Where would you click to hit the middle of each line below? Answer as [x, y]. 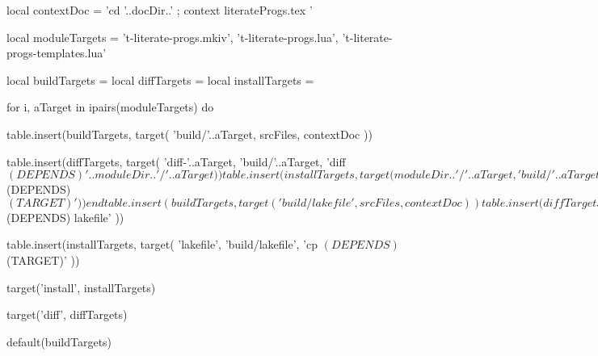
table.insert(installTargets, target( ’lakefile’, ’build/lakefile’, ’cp [162, 244]
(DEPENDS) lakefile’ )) [65, 217]
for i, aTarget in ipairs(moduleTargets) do [110, 107]
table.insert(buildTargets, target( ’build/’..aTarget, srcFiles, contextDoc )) [190, 134]
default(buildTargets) [59, 341]
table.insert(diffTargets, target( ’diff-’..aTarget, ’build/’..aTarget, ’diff [176, 161]
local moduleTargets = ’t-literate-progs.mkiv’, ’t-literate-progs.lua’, [173, 37]
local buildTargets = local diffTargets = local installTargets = [160, 80]
